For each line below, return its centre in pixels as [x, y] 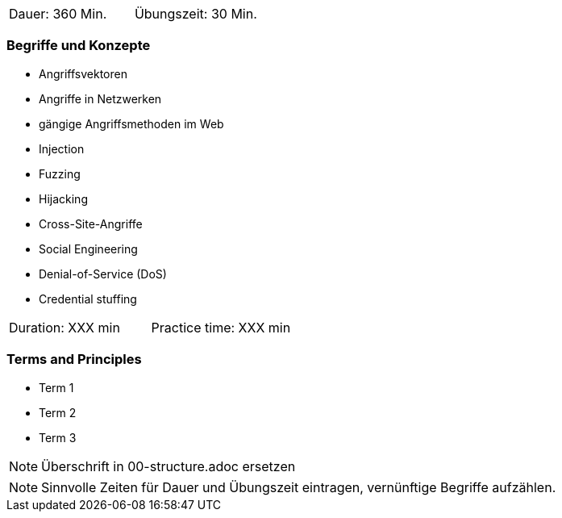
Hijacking [63, 198]
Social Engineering [88, 249]
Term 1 [56, 387]
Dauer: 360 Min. [58, 14]
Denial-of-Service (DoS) [103, 274]
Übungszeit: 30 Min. [196, 14]
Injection [62, 148]
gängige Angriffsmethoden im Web [131, 123]
